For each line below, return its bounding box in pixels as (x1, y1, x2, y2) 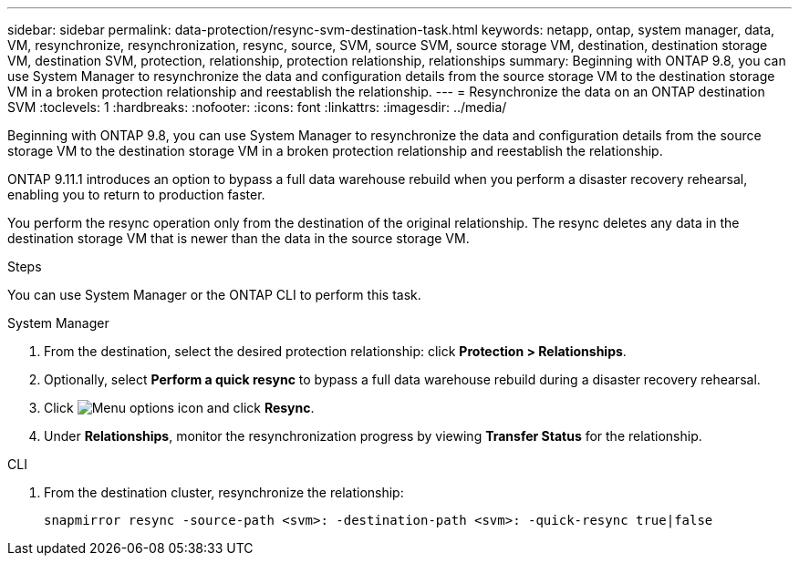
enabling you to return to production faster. (7, 187, 265, 202)
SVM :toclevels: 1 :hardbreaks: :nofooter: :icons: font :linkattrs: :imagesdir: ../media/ (7, 99, 507, 115)
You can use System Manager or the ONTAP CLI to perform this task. (7, 287, 421, 302)
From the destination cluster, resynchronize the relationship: (44, 485, 404, 500)
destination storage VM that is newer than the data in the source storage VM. (7, 230, 470, 246)
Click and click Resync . (44, 400, 315, 415)
